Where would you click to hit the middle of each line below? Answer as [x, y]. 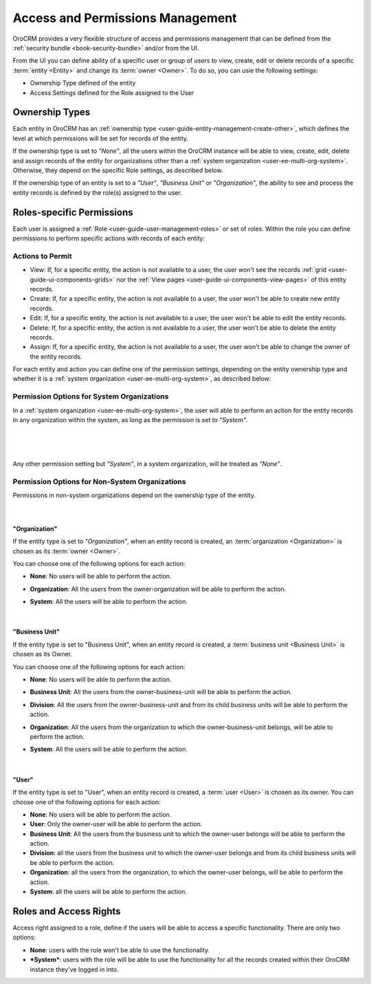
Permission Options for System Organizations [91, 397]
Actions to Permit [42, 256]
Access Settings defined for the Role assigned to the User [112, 92]
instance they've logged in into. [75, 969]
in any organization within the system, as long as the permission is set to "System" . [131, 420]
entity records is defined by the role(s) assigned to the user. [97, 192]
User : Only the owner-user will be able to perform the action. [116, 824]
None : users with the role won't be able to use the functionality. [120, 950]
